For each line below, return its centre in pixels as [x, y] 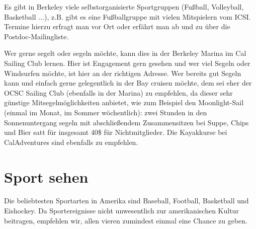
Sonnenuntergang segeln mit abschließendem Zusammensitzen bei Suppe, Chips [126, 122]
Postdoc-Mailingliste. [36, 36]
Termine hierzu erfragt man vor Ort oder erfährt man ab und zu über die [117, 26]
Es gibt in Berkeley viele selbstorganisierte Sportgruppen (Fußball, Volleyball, [124, 7]
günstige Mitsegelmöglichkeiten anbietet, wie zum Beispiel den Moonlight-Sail [124, 102]
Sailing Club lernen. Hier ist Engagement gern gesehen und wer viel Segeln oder [127, 63]
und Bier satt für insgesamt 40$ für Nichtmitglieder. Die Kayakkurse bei [116, 132]
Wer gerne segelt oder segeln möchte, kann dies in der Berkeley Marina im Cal [125, 53]
